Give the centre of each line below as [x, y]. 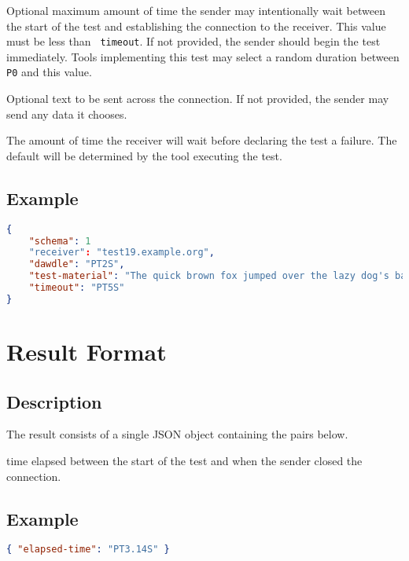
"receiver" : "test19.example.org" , [122, 253]
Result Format [87, 351]
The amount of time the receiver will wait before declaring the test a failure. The [202, 140]
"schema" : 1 [60, 241]
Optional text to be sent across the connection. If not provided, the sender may [198, 99]
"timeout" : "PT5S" [77, 288]
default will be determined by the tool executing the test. [144, 155]
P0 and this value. [49, 72]
